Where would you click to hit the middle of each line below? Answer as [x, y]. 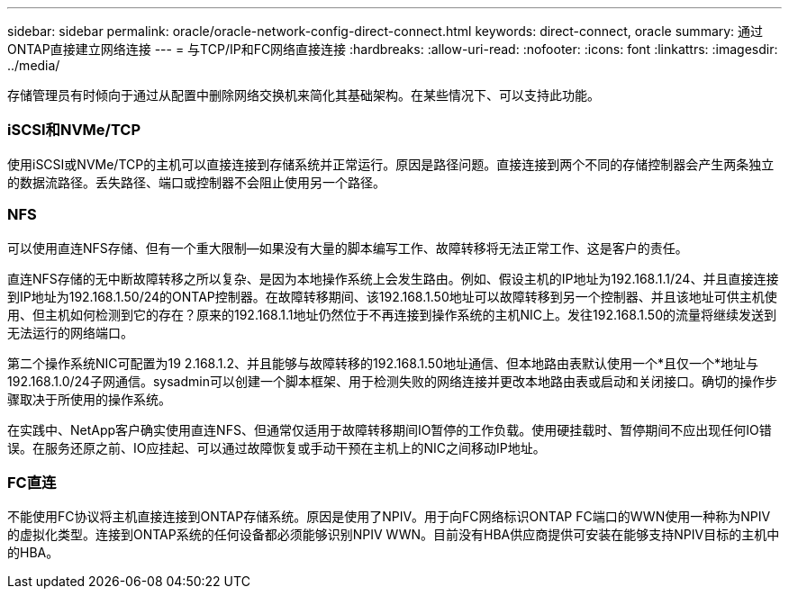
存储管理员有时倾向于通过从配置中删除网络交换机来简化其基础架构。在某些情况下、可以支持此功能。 [304, 95]
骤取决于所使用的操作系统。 [89, 399]
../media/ [34, 65]
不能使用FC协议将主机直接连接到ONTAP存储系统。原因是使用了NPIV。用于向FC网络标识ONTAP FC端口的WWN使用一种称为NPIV [389, 517]
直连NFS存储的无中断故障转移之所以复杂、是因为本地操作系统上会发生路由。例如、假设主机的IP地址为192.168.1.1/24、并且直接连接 [393, 278]
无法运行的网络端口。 [70, 332]
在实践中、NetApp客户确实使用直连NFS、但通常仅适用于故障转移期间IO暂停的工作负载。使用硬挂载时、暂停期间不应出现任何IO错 [390, 429]
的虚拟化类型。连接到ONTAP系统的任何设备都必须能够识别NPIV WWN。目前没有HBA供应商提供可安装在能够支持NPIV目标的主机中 [394, 535]
